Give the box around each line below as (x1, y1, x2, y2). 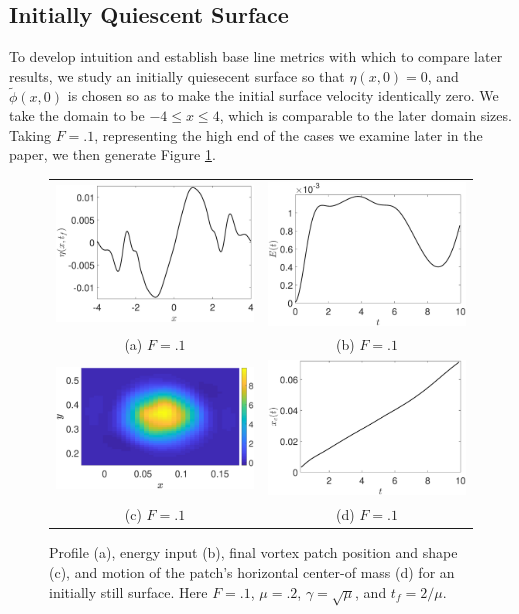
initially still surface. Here (49, 581, 208, 602)
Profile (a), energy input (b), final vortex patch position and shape (49, 542, 458, 563)
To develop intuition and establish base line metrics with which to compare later (9, 46, 503, 67)
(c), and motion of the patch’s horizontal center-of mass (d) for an (49, 561, 455, 582)
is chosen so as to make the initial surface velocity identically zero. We (67, 85, 499, 106)
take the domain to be (9, 105, 145, 126)
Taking (9, 124, 52, 145)
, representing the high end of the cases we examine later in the (94, 124, 483, 145)
